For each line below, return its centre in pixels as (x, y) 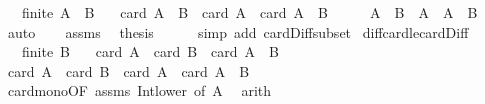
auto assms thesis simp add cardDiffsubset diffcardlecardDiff (238, 31)
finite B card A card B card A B (150, 51)
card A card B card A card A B (128, 70)
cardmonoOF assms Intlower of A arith (139, 90)
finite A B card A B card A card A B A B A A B (249, 12)
